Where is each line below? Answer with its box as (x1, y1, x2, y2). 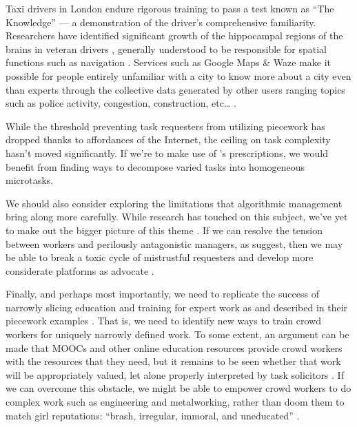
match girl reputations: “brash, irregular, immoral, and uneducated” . (6, 408, 300, 422)
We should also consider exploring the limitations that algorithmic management (6, 196, 343, 210)
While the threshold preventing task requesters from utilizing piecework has (6, 118, 325, 133)
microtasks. (6, 173, 54, 187)
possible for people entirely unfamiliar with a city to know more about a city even (6, 68, 351, 83)
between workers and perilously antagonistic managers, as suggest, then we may (6, 236, 343, 251)
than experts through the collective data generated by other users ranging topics (6, 82, 345, 96)
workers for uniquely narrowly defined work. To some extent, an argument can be (6, 327, 349, 342)
